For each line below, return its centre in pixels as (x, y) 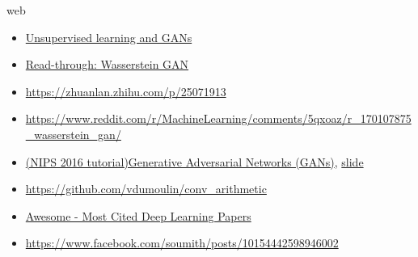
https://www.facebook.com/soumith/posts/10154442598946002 (182, 243)
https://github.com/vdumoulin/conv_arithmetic (146, 189)
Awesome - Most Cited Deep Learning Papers (138, 215)
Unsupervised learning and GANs (109, 37)
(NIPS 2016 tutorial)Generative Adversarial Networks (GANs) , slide (194, 161)
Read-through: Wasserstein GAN (107, 64)
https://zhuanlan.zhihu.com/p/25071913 (126, 91)
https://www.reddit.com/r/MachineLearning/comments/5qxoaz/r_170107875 (218, 118)
